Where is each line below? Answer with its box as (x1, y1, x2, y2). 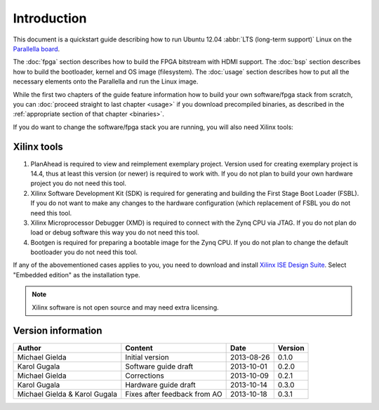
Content (125, 343, 154, 352)
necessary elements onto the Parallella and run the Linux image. (13, 77, 199, 86)
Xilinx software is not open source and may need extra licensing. (32, 303, 219, 312)
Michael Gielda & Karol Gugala (17, 389, 117, 399)
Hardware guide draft (125, 380, 196, 390)
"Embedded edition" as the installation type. (13, 270, 140, 279)
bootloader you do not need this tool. (30, 248, 138, 256)
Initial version (125, 352, 169, 362)
